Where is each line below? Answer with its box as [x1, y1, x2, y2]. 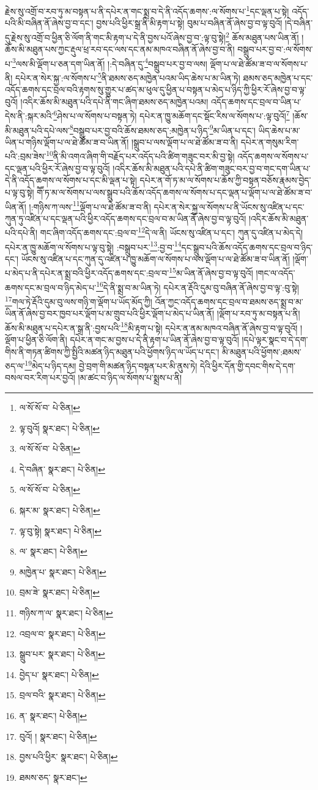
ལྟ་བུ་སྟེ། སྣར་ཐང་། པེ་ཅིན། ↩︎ [19, 524, 102, 537]
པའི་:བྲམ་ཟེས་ [5, 150, 46, 163]
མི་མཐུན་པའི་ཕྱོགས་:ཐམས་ [221, 345, 301, 358]
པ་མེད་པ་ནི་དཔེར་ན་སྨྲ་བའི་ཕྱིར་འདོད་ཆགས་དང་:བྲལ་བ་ [5, 267, 169, 279]
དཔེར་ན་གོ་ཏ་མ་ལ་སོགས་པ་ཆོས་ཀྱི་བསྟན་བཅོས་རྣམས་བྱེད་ [139, 174, 311, 186]
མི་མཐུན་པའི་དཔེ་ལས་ [5, 124, 70, 136]
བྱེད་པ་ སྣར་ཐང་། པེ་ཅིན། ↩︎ [19, 668, 99, 681]
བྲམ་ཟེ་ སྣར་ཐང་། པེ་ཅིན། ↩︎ [19, 586, 100, 599]
